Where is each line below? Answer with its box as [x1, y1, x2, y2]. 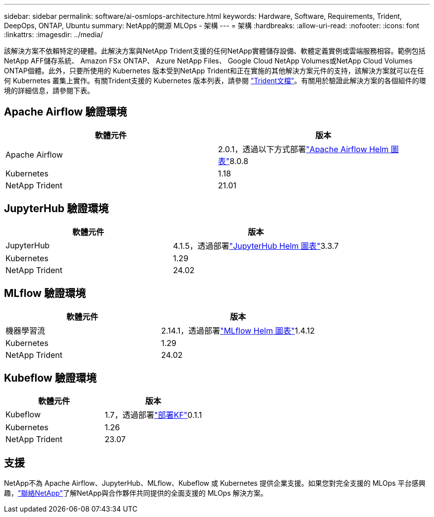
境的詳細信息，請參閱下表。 [4, 86, 94, 95]
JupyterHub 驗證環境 [4, 202, 109, 215]
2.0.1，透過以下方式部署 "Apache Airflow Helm [218, 144, 389, 154]
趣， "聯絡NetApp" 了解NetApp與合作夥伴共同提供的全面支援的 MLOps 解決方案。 [4, 489, 268, 498]
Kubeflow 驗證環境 [4, 371, 97, 384]
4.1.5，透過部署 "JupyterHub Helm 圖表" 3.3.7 [173, 240, 339, 251]
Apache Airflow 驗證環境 [4, 106, 127, 118]
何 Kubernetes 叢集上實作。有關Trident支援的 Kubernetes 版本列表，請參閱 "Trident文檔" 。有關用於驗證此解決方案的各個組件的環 [4, 76, 426, 85]
